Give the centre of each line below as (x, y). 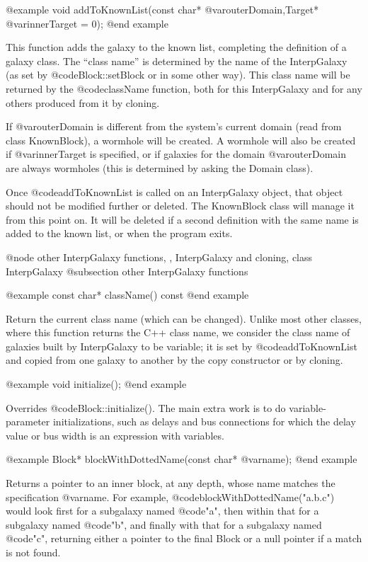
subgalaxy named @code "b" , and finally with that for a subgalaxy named (164, 524)
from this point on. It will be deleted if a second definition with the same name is (182, 219)
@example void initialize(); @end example (96, 384)
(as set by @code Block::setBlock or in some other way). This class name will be (178, 75)
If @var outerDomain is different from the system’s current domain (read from (174, 126)
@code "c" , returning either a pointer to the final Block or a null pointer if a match (184, 538)
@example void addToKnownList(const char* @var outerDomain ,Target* (162, 9)
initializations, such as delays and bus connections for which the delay (204, 421)
